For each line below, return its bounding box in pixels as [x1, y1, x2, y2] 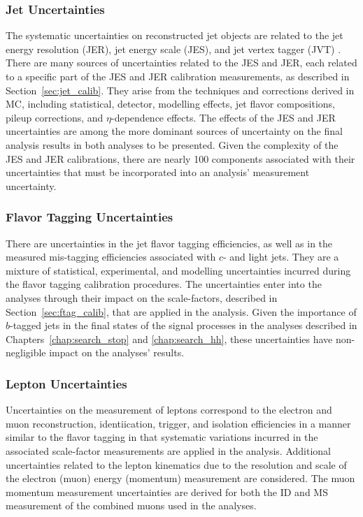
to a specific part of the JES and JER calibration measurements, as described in [6, 69, 350, 83]
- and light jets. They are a [222, 249, 339, 264]
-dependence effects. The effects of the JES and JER [111, 110, 336, 124]
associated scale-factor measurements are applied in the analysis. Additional [6, 443, 331, 458]
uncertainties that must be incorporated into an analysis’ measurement [6, 165, 310, 180]
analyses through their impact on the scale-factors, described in [6, 290, 278, 305]
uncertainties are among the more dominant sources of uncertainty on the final [6, 124, 343, 138]
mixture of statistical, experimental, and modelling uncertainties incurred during [6, 263, 351, 277]
